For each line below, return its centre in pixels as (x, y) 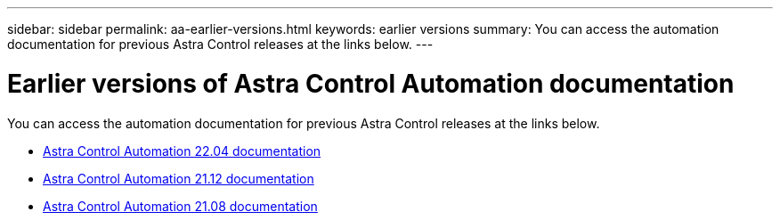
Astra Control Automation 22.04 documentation (182, 151)
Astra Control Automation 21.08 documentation (180, 206)
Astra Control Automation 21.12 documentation (179, 178)
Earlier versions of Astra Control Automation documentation (371, 83)
